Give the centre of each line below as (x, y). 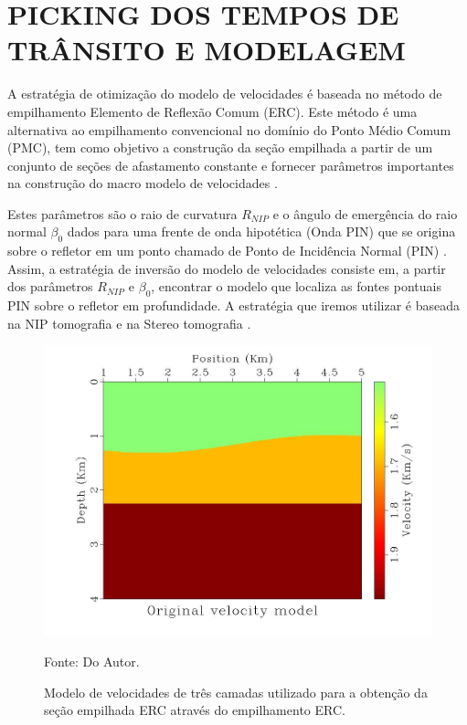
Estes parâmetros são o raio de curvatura (122, 213)
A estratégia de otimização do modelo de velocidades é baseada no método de (225, 94)
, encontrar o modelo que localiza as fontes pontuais (296, 286)
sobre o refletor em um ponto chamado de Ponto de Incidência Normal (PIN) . (227, 251)
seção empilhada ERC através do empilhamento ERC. (195, 710)
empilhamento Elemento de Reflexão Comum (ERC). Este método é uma (212, 111)
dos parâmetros (50, 286)
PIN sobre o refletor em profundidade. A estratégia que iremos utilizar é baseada (234, 305)
